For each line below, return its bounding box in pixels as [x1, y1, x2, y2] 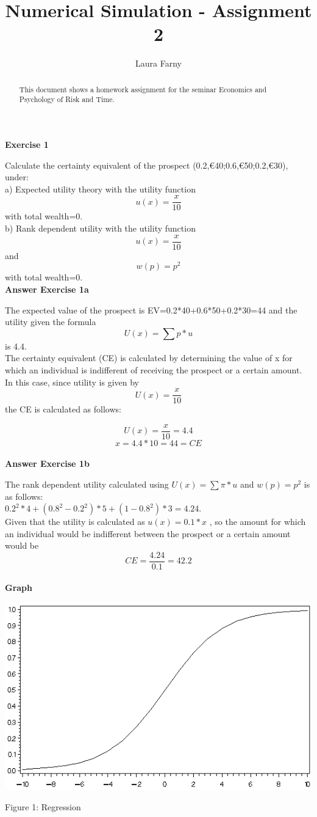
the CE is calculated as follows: [5, 403, 121, 416]
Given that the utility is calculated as [5, 515, 145, 528]
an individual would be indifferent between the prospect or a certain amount [5, 527, 291, 540]
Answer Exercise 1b [5, 457, 90, 470]
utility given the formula [5, 315, 96, 328]
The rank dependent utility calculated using [5, 478, 169, 491]
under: [5, 170, 29, 183]
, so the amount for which [209, 515, 306, 528]
